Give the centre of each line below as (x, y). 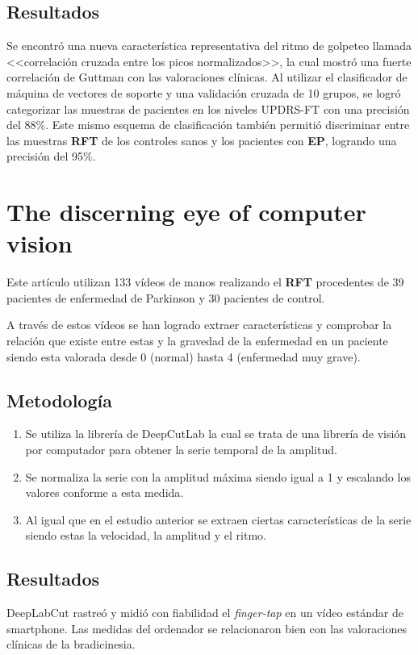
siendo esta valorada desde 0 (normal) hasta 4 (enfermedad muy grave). (184, 356)
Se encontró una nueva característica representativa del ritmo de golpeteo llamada (209, 46)
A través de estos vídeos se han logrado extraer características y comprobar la (199, 325)
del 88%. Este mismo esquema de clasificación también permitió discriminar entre (208, 125)
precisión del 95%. (51, 156)
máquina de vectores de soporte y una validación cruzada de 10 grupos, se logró (204, 92)
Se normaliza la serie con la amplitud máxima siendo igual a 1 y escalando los (218, 476)
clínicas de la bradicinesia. (71, 644)
